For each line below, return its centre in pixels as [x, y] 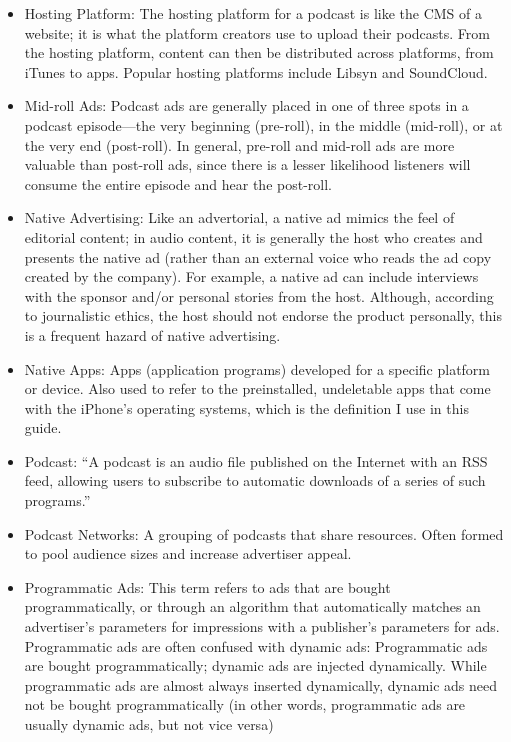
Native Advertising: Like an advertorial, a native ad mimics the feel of [239, 217]
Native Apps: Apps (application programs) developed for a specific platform [257, 368]
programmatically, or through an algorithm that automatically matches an [252, 606]
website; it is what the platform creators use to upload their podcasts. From [257, 32]
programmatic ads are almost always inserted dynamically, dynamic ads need [261, 684]
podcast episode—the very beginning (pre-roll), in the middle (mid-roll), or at [263, 124]
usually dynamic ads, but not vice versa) [149, 724]
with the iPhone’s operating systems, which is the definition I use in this [246, 407]
